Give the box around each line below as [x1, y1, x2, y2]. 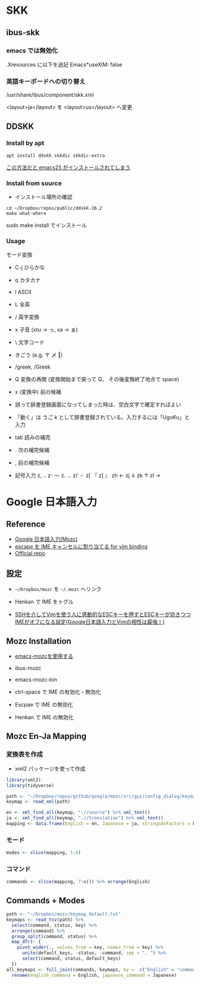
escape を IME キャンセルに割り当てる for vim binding [14, 543, 148, 550]
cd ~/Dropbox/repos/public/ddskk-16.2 [6, 205, 102, 212]
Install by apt [6, 139, 45, 147]
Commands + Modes [6, 895, 85, 905]
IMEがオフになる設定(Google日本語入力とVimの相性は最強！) [14, 618, 165, 626]
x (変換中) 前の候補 [14, 388, 61, 395]
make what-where [6, 211, 46, 216]
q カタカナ [14, 277, 41, 284]
